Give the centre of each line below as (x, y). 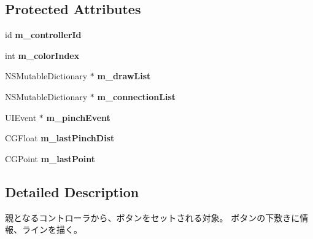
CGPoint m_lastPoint (50, 158)
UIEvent (21, 117)
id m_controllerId (43, 35)
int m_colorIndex (42, 55)
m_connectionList (137, 96)
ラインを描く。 (52, 229)
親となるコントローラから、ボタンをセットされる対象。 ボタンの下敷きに (153, 217)
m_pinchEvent (78, 117)
